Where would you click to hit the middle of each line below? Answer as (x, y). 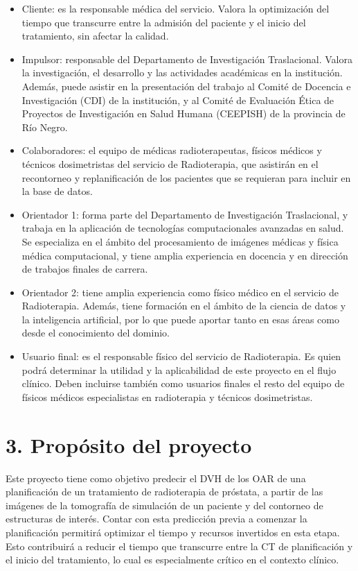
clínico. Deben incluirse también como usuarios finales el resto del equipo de (183, 383)
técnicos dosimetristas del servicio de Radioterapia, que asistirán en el (170, 163)
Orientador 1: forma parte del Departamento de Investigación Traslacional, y (185, 214)
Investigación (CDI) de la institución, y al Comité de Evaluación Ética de (178, 100)
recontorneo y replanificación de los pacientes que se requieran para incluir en (186, 177)
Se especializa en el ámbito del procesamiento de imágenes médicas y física (180, 241)
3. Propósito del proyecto (129, 444)
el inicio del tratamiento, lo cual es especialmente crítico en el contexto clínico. (172, 560)
